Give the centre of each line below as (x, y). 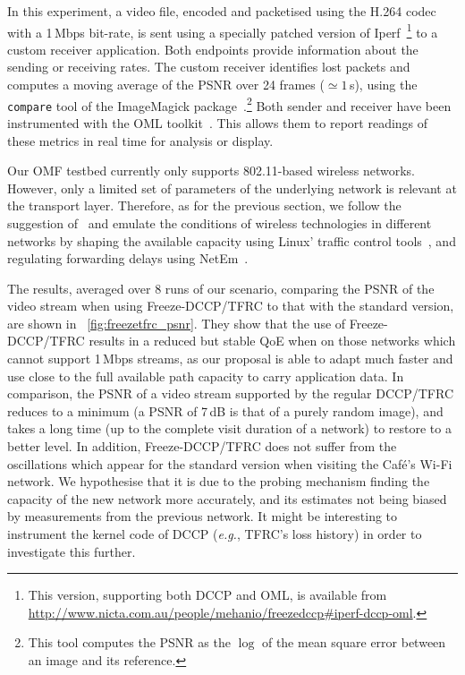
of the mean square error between (354, 642)
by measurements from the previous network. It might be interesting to (203, 516)
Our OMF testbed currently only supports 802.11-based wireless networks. (211, 171)
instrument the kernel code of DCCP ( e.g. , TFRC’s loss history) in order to (215, 534)
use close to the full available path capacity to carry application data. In (206, 376)
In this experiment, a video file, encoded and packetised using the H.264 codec (222, 11)
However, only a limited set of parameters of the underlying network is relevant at (232, 188)
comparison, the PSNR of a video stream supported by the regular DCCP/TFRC (230, 393)
